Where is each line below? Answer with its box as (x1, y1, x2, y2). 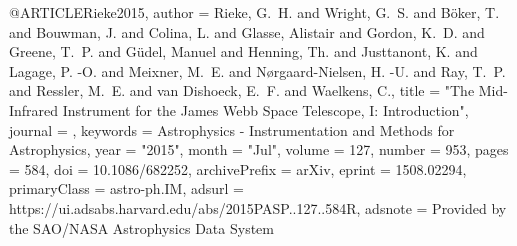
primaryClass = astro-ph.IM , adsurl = (9, 178, 245, 199)
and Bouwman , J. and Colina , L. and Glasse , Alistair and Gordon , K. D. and (9, 21, 485, 42)
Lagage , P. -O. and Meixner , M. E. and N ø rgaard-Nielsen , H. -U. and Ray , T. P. (9, 60, 506, 81)
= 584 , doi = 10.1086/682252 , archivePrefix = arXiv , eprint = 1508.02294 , (9, 158, 467, 179)
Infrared (9, 99, 59, 120)
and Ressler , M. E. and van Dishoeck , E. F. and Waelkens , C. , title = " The (9, 80, 475, 101)
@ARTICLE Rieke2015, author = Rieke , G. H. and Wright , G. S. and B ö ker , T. (9, 2, 500, 22)
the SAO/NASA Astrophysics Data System (9, 217, 274, 238)
